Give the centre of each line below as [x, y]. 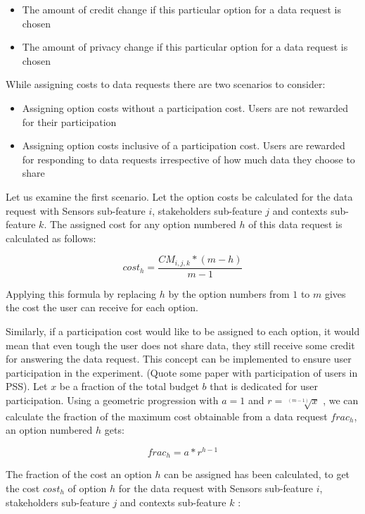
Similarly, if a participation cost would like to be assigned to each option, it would [183, 331]
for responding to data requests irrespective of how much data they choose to [188, 159]
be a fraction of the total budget [129, 386]
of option [87, 488]
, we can [341, 400]
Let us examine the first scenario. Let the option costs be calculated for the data [179, 196]
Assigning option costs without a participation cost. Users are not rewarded [185, 107]
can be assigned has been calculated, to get [257, 474]
